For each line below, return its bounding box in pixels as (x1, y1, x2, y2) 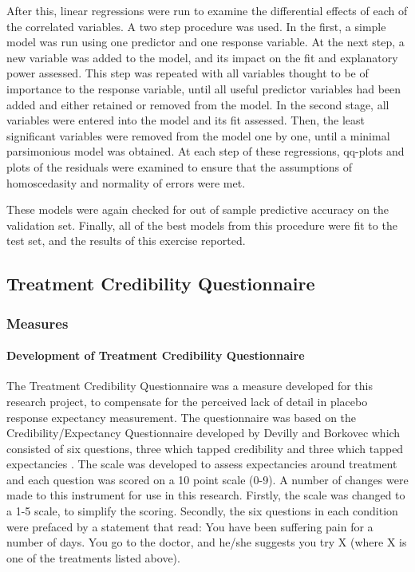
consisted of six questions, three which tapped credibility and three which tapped (6, 440, 404, 456)
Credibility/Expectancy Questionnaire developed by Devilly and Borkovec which (6, 424, 401, 441)
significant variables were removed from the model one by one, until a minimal (6, 127, 390, 144)
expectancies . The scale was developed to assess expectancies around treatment (6, 456, 397, 472)
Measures (6, 313, 69, 333)
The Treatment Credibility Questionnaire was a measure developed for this (6, 377, 373, 394)
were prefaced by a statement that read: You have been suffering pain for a (6, 518, 373, 535)
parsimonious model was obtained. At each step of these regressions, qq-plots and (6, 143, 405, 160)
